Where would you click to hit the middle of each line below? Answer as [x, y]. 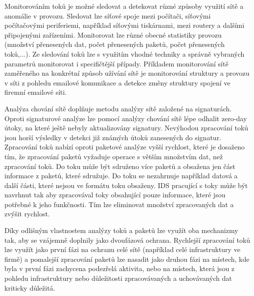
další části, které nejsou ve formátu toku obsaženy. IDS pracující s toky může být [126, 185]
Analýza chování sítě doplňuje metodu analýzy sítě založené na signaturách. [118, 108]
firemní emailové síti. [36, 92]
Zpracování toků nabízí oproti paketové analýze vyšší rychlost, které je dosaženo [125, 147]
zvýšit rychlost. [27, 214]
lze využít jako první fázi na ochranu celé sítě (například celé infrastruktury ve [122, 249]
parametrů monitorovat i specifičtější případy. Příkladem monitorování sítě [116, 63]
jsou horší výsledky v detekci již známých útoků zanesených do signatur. [113, 137]
